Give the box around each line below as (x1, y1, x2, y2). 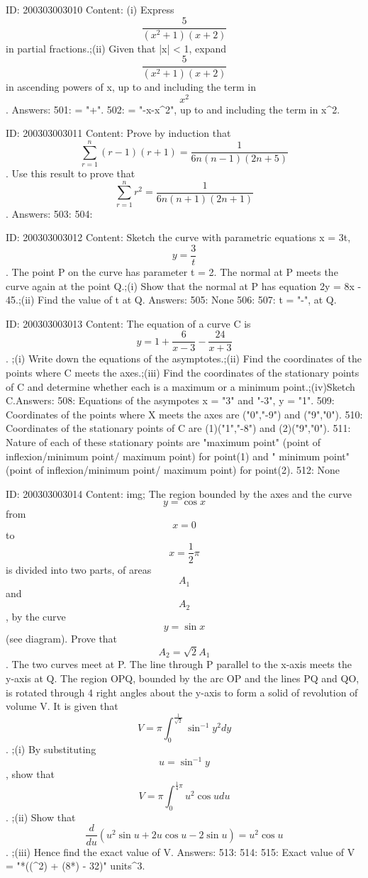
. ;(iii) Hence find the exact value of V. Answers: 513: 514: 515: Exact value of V (6, 844, 355, 859)
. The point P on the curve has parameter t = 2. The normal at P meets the (6, 264, 338, 279)
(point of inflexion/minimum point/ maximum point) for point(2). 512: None (6, 462, 340, 477)
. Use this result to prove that (6, 165, 135, 180)
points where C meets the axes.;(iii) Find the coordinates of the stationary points (6, 365, 359, 379)
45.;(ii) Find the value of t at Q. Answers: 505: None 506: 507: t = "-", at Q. (6, 292, 337, 307)
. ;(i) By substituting (6, 742, 96, 756)
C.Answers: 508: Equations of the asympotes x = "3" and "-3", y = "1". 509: (6, 393, 335, 408)
